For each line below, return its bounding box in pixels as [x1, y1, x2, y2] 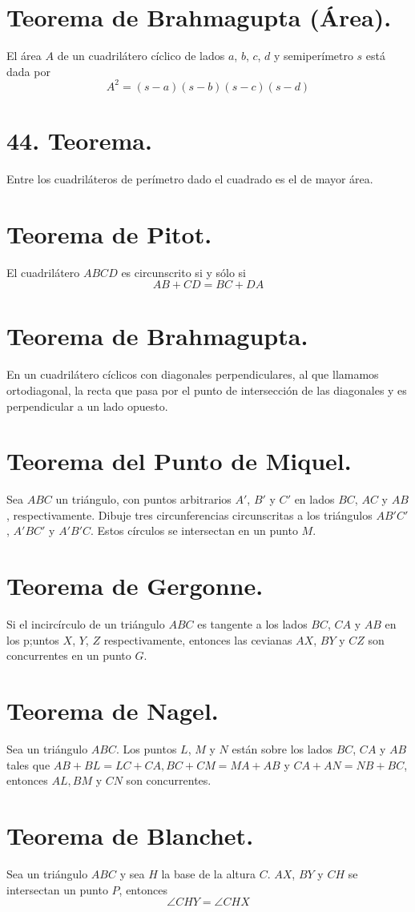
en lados [294, 491, 335, 508]
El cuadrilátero [6, 263, 80, 280]
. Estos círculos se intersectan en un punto [91, 522, 298, 539]
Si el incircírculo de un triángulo [6, 616, 165, 633]
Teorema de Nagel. [6, 694, 219, 727]
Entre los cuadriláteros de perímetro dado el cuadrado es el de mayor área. [6, 170, 373, 187]
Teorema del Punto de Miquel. [6, 444, 352, 477]
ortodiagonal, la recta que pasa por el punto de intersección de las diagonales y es [6, 381, 407, 398]
